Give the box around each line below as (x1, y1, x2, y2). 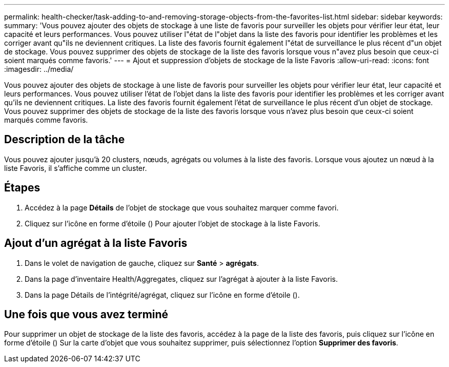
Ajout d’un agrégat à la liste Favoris (4, 237, 188, 250)
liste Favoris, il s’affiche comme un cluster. (4, 163, 147, 172)
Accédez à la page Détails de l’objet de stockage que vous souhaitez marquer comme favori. (25, 203, 339, 212)
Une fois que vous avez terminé (4, 307, 169, 321)
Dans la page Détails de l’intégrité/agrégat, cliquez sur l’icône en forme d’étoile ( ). (25, 290, 300, 299)
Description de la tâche (4, 133, 125, 146)
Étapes (4, 181, 40, 195)
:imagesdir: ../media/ (4, 65, 74, 73)
